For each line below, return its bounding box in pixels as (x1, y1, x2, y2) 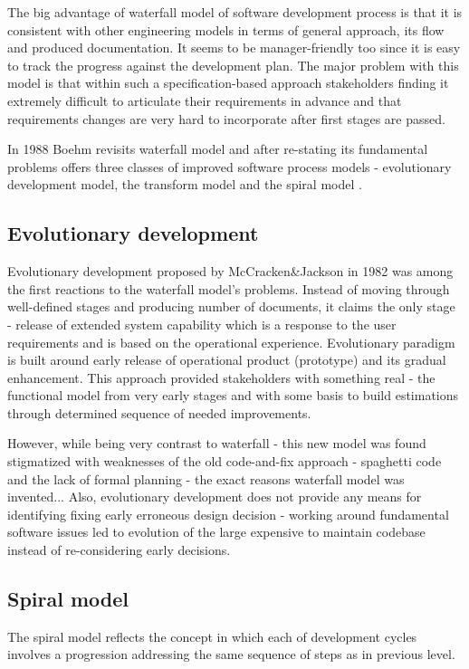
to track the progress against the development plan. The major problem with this (7, 55, 459, 74)
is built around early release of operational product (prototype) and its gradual (7, 350, 446, 369)
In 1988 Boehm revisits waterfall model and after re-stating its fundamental (7, 139, 428, 158)
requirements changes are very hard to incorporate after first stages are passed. (7, 109, 445, 128)
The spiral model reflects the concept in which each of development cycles (7, 626, 417, 645)
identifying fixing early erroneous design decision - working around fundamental (7, 504, 449, 523)
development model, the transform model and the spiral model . (7, 175, 362, 194)
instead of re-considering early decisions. (7, 540, 231, 559)
